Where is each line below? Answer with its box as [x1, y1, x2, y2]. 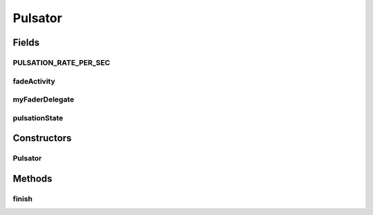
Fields [12, 37, 40, 48]
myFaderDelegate [12, 95, 75, 104]
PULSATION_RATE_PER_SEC [12, 57, 111, 67]
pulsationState [12, 113, 64, 122]
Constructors [12, 132, 72, 144]
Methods [12, 173, 52, 185]
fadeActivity [12, 76, 55, 86]
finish [12, 194, 33, 203]
